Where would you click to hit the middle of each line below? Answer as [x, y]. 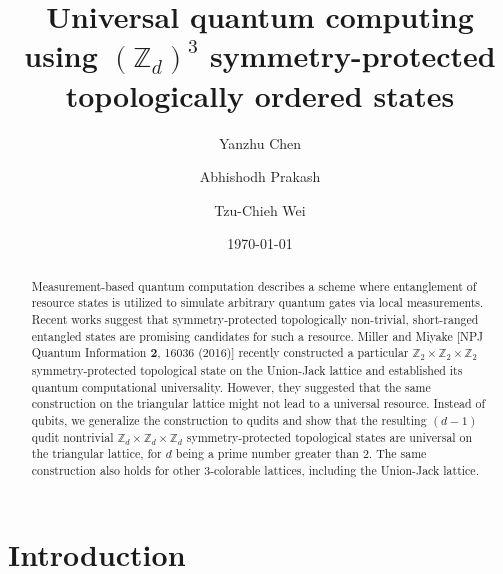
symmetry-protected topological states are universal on [329, 436]
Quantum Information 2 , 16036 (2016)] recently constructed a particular [220, 353]
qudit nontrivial [72, 436]
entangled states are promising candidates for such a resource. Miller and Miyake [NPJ [257, 335]
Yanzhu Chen [260, 142]
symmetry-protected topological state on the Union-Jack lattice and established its [247, 369]
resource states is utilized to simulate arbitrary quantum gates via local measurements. [257, 302]
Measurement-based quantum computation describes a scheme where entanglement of [254, 285]
